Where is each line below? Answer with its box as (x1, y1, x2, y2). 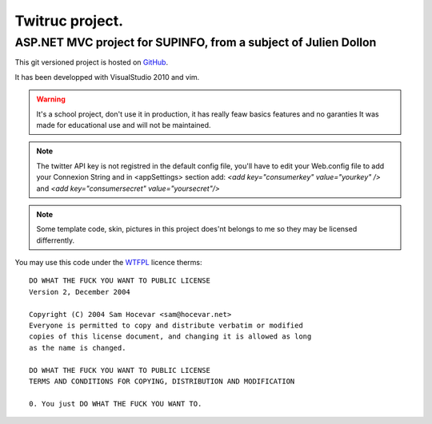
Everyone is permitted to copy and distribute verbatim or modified (29, 321, 303, 331)
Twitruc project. (14, 12, 124, 30)
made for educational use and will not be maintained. (36, 120, 211, 129)
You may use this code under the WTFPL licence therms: (14, 258, 203, 267)
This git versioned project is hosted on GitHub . (14, 57, 168, 67)
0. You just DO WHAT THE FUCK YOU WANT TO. (29, 399, 202, 408)
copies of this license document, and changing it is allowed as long (29, 332, 312, 341)
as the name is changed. (29, 343, 126, 352)
